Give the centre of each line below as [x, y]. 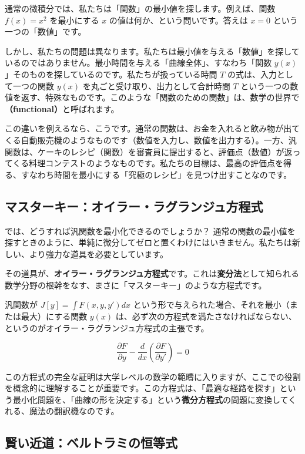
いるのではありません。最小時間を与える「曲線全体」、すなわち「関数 [138, 63]
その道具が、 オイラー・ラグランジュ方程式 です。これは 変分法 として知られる [152, 273]
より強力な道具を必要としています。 [98, 253]
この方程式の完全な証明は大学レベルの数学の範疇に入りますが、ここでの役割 [153, 376]
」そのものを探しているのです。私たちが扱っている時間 [111, 74]
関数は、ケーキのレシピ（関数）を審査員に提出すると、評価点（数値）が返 [149, 151]
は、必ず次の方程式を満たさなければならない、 [206, 316]
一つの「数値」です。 [46, 31]
